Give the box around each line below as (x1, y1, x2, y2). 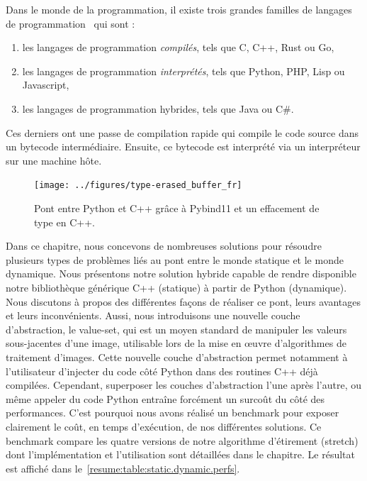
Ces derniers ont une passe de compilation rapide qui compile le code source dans (6, 125, 358, 140)
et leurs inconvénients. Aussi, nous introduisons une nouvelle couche (6, 308, 300, 323)
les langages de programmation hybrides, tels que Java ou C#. (22, 101, 294, 116)
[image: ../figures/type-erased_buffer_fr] (34, 180, 242, 191)
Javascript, (22, 77, 69, 92)
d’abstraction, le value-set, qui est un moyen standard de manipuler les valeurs (6, 321, 347, 336)
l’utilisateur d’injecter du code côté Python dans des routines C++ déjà (6, 363, 318, 378)
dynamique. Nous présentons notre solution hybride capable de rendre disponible (6, 266, 356, 281)
